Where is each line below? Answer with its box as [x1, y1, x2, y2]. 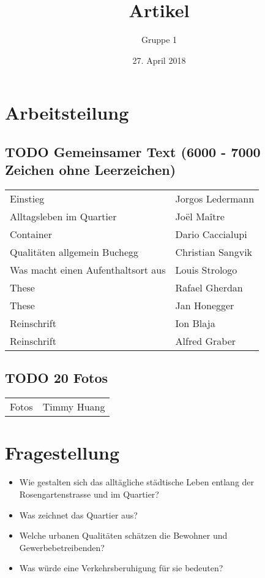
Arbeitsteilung [5, 100, 129, 125]
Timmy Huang [42, 399, 105, 414]
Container [10, 227, 52, 242]
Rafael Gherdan [175, 280, 243, 295]
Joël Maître [175, 209, 225, 224]
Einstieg [10, 191, 45, 206]
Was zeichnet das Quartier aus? [19, 508, 138, 521]
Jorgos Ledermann [175, 191, 255, 206]
